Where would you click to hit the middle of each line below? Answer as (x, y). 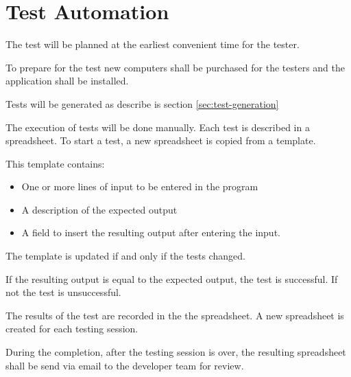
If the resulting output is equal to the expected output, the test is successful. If (172, 278)
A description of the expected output (99, 209)
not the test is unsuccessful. (63, 292)
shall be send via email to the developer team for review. (125, 365)
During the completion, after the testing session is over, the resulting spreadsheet (176, 352)
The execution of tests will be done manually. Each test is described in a (158, 127)
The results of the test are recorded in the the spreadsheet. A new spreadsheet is (175, 315)
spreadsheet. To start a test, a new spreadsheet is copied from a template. (161, 140)
